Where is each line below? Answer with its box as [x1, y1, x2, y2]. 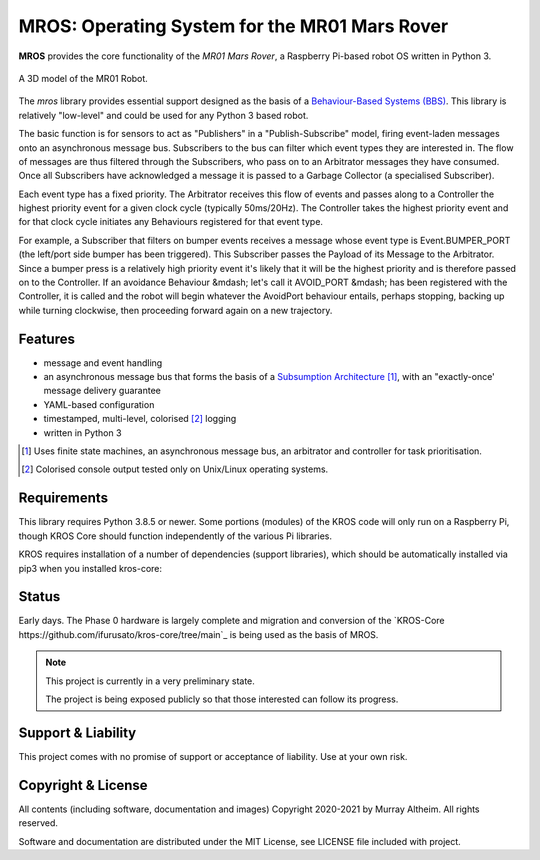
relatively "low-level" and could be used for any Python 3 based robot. [18, 109, 309, 121]
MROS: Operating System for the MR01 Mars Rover [18, 15, 449, 37]
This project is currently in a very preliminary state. [45, 675, 255, 687]
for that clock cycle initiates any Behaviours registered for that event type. [18, 216, 324, 228]
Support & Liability [18, 724, 137, 741]
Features [18, 330, 75, 347]
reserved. [18, 817, 59, 829]
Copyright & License [18, 776, 149, 794]
